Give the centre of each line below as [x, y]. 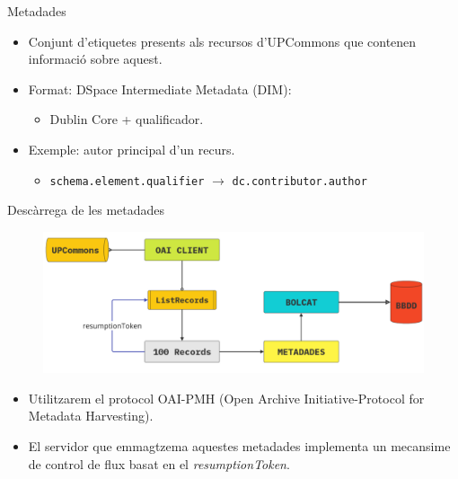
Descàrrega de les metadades [86, 210]
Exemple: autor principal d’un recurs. [132, 149]
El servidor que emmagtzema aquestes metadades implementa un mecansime [239, 445]
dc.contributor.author [299, 181]
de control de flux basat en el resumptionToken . [159, 463]
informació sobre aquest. [95, 59]
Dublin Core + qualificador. [127, 119]
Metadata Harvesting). [91, 416]
